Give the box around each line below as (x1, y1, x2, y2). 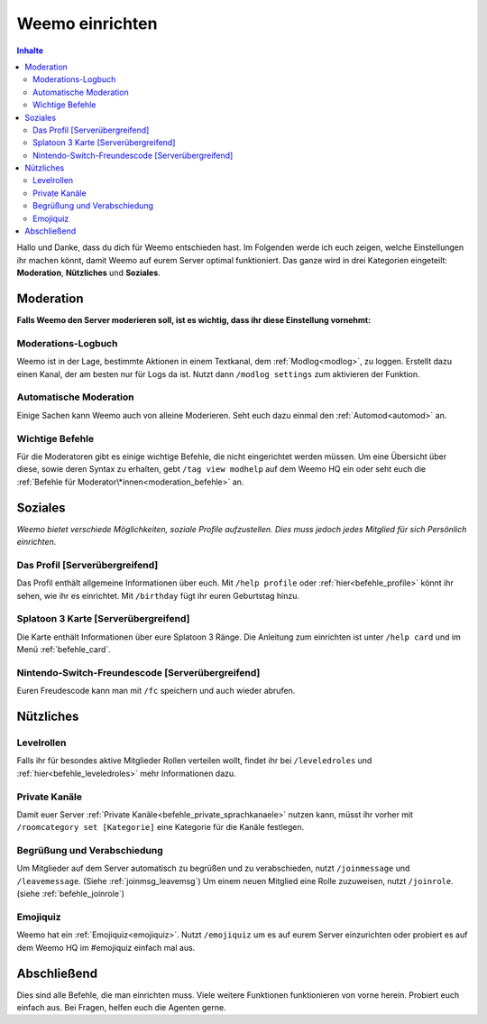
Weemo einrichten (16, 14, 158, 33)
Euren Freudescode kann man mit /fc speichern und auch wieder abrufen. (16, 686, 296, 697)
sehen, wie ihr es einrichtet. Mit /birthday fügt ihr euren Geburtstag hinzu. (16, 590, 300, 601)
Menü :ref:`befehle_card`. (16, 644, 112, 655)
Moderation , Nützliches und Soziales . (16, 267, 161, 279)
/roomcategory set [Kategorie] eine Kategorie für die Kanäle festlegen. (16, 822, 305, 833)
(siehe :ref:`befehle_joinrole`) (16, 889, 125, 899)
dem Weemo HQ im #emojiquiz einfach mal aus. (16, 942, 196, 953)
